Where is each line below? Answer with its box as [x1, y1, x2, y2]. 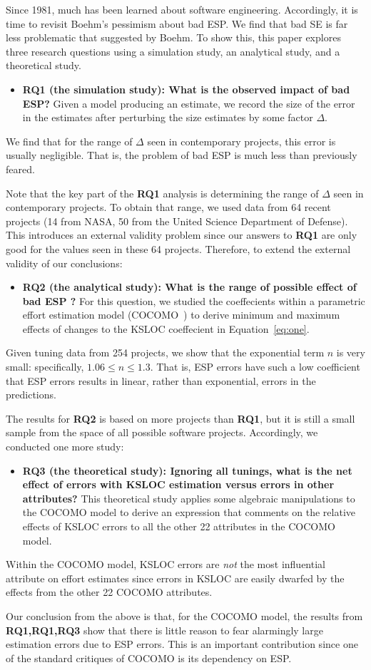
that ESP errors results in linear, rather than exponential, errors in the [6, 373, 316, 388]
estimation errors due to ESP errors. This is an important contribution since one [6, 636, 358, 651]
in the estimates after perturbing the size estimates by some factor [22, 110, 313, 125]
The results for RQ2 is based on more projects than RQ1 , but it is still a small [6, 411, 355, 426]
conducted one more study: [6, 439, 124, 454]
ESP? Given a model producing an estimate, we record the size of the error [22, 96, 355, 110]
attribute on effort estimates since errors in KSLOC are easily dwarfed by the [6, 570, 345, 585]
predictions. [6, 387, 56, 402]
